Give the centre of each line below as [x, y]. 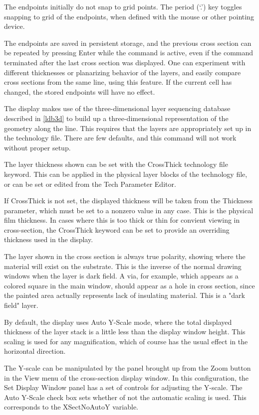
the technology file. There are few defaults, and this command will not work [120, 138]
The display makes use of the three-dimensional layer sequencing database [117, 108]
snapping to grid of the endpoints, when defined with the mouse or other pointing [129, 16]
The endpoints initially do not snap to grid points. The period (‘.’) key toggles [123, 6]
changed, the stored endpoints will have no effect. [80, 91]
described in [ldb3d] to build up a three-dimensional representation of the [116, 118]
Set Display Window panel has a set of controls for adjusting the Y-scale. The [123, 387]
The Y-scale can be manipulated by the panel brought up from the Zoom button [128, 368]
